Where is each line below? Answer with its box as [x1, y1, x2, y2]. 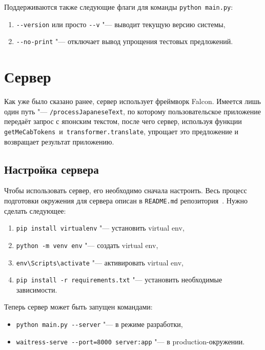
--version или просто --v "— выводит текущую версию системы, [16, 18, 226, 29]
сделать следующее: [4, 205, 66, 216]
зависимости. [16, 284, 57, 295]
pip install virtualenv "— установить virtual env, [16, 222, 185, 233]
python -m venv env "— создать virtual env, [16, 239, 158, 250]
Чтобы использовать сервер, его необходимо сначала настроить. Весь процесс [4, 185, 247, 196]
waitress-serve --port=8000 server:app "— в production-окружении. [16, 336, 245, 346]
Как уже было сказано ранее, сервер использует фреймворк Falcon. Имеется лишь [4, 96, 261, 107]
